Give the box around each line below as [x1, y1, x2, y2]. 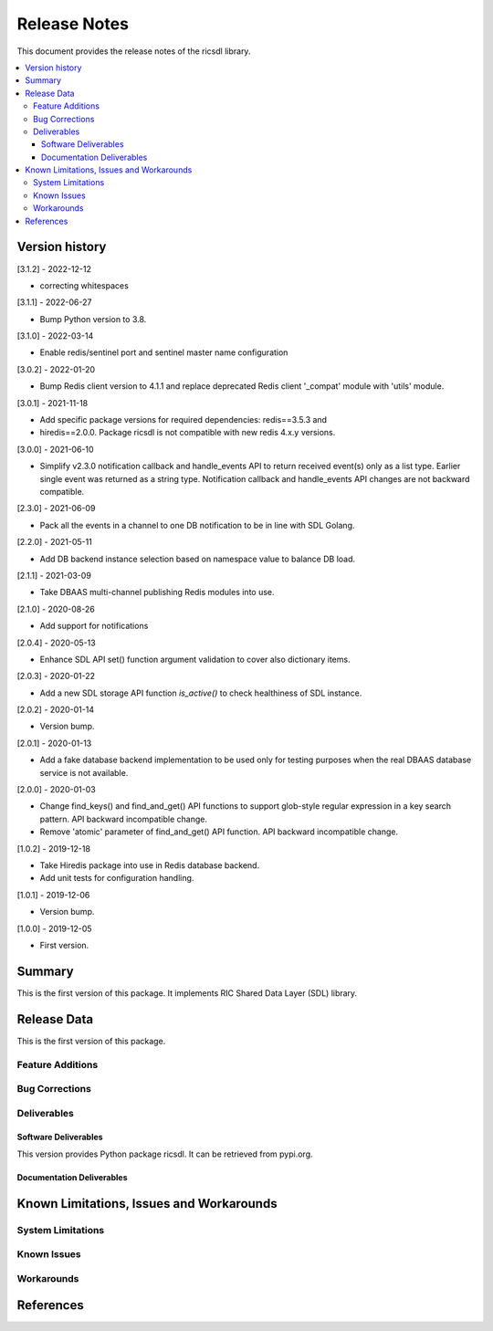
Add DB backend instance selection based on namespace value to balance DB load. [39, 553, 356, 564]
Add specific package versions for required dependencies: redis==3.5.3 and [39, 414, 328, 425]
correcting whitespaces [39, 279, 130, 291]
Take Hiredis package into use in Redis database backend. [39, 859, 260, 871]
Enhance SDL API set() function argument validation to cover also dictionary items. [39, 654, 351, 665]
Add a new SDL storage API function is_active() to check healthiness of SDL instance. [39, 687, 362, 698]
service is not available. [39, 767, 129, 778]
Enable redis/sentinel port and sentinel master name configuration [39, 347, 288, 358]
